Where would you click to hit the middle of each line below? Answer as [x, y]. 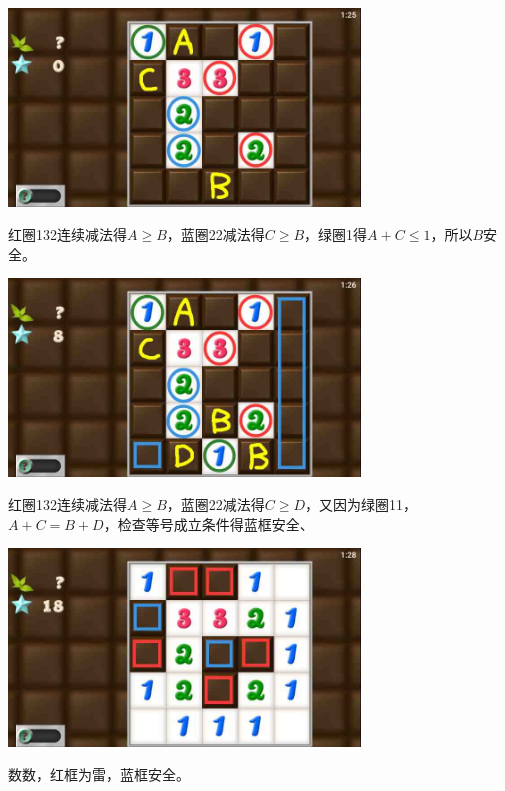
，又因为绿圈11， [361, 504]
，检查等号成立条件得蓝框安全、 [208, 523]
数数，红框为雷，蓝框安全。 [99, 774]
